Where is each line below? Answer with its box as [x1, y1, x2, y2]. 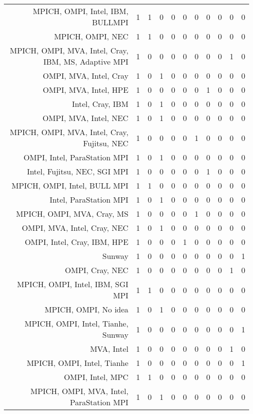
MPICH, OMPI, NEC [54, 31, 128, 42]
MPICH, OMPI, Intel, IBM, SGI [17, 278, 128, 290]
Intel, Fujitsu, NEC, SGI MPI [27, 166, 128, 177]
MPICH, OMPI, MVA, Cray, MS [16, 208, 128, 219]
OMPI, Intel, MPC [64, 371, 128, 382]
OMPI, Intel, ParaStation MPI [23, 152, 128, 163]
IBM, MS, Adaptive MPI [43, 56, 128, 67]
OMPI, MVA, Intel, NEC [42, 112, 128, 123]
